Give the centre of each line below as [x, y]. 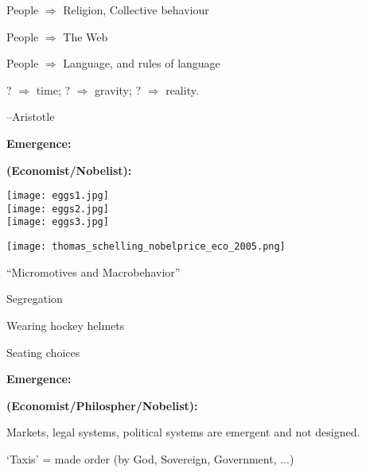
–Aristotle [31, 116]
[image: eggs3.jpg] [58, 222]
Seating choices [43, 352]
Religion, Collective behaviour [136, 10]
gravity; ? [118, 89]
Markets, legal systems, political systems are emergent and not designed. [183, 432]
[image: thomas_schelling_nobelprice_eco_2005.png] [146, 247]
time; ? [53, 89]
